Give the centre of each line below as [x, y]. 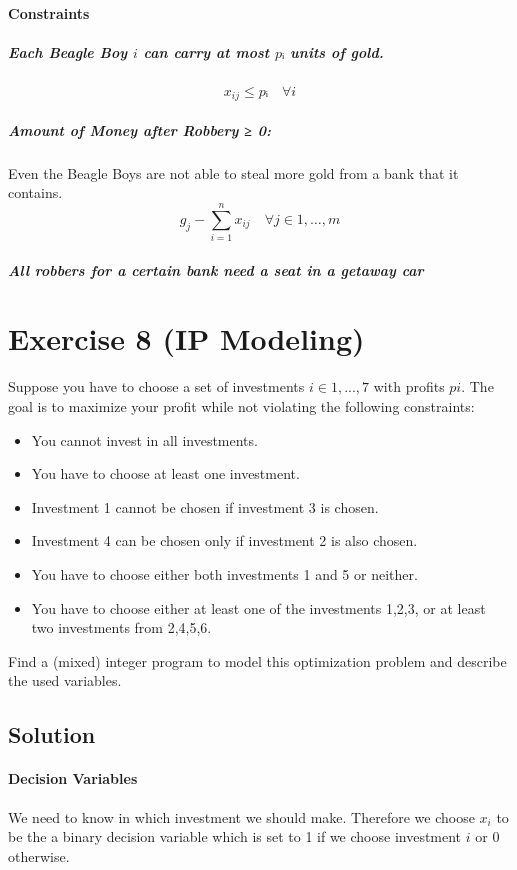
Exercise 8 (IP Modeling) [186, 338]
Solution [52, 734]
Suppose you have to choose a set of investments [156, 386]
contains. [35, 192]
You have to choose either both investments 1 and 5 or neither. [224, 573]
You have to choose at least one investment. [165, 473]
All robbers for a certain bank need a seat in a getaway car [216, 269]
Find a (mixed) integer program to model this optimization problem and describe [257, 660]
